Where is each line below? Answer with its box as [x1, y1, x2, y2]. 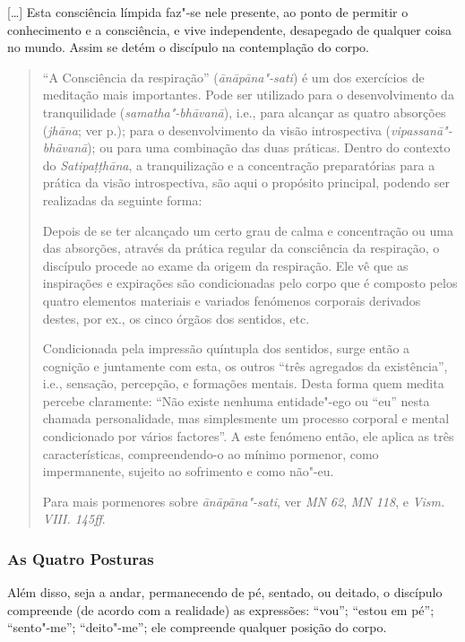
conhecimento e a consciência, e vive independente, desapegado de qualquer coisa [7, 20, 452, 39]
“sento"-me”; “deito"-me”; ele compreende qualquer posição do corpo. [7, 618, 387, 637]
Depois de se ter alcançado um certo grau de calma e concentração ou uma [42, 221, 453, 239]
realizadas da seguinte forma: [42, 190, 202, 209]
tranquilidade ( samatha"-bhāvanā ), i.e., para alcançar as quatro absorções [42, 102, 446, 121]
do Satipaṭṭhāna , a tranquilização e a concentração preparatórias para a [42, 155, 435, 174]
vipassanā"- [391, 120, 452, 139]
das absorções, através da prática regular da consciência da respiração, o [42, 239, 440, 257]
